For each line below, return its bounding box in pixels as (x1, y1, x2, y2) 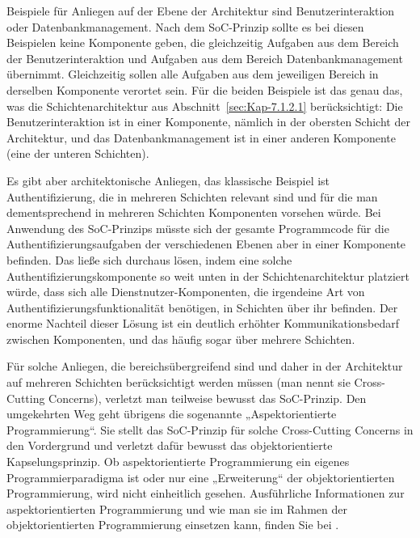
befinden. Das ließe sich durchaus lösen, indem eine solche (6, 251, 292, 268)
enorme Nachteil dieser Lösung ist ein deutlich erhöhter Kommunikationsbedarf (6, 315, 400, 332)
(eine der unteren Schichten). (6, 145, 149, 162)
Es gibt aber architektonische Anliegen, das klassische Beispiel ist (6, 172, 330, 189)
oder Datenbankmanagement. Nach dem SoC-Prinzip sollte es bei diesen (6, 18, 364, 35)
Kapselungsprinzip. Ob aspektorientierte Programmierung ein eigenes (6, 453, 350, 470)
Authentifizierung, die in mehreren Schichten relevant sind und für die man (6, 188, 378, 205)
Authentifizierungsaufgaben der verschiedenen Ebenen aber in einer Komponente (6, 235, 406, 252)
